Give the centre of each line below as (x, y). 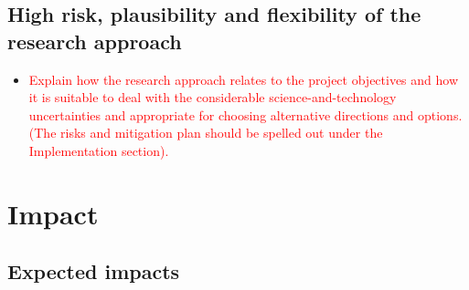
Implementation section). (99, 150)
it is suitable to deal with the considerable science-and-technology (213, 97)
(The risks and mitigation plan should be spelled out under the (206, 133)
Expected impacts (94, 271)
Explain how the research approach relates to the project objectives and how (244, 79)
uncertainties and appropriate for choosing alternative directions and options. (245, 114)
